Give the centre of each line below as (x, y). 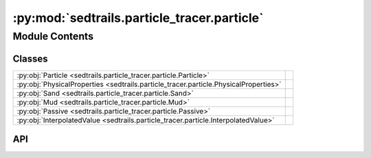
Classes (30, 58)
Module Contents (53, 36)
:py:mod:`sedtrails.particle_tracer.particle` (138, 18)
